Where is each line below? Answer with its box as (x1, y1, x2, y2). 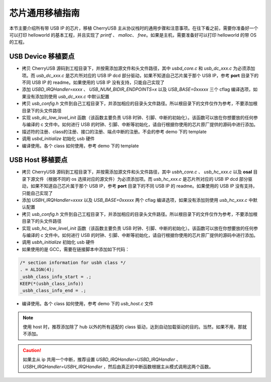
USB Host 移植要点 (9, 156, 68, 164)
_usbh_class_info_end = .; (20, 288, 86, 294)
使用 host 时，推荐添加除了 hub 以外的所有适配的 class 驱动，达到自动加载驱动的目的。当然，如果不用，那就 (23, 324, 247, 330)
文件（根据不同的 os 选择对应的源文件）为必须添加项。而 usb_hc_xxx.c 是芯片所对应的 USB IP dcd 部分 (35, 176, 248, 182)
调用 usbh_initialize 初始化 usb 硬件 (22, 239, 95, 245)
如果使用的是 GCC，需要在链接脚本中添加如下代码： (22, 246, 130, 252)
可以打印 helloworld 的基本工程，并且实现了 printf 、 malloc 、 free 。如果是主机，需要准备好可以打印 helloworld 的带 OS (9, 32, 257, 38)
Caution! (23, 347, 42, 353)
